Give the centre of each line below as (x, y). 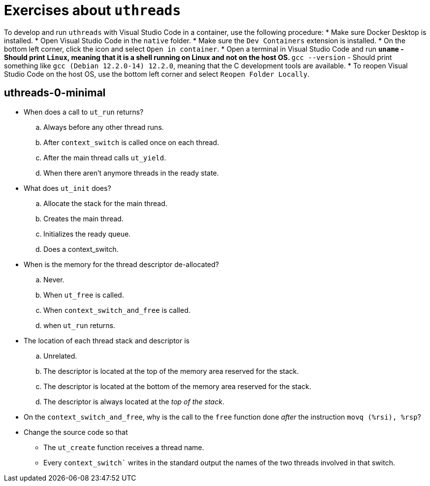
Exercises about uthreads (93, 10)
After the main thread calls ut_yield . (105, 157)
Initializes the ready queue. (87, 234)
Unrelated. (60, 356)
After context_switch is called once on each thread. (131, 142)
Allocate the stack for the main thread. (105, 203)
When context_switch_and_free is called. (117, 310)
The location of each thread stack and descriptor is (107, 340)
